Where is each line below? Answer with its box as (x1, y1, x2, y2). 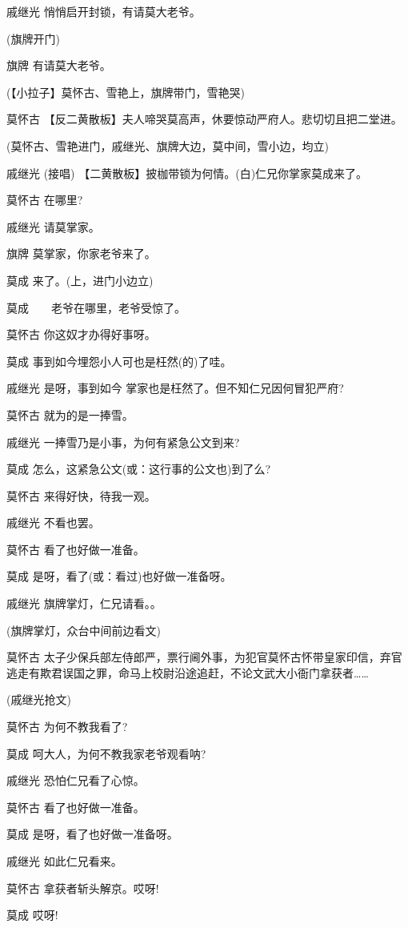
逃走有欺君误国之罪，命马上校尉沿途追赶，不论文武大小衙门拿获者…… (6, 664, 369, 681)
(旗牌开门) (6, 30, 60, 46)
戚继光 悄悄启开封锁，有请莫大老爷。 (6, 3, 201, 19)
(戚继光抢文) (6, 691, 71, 708)
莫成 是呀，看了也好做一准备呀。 (6, 826, 178, 842)
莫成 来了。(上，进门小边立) (6, 271, 154, 288)
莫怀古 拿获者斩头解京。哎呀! (6, 879, 159, 896)
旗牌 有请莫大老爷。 (6, 57, 111, 74)
